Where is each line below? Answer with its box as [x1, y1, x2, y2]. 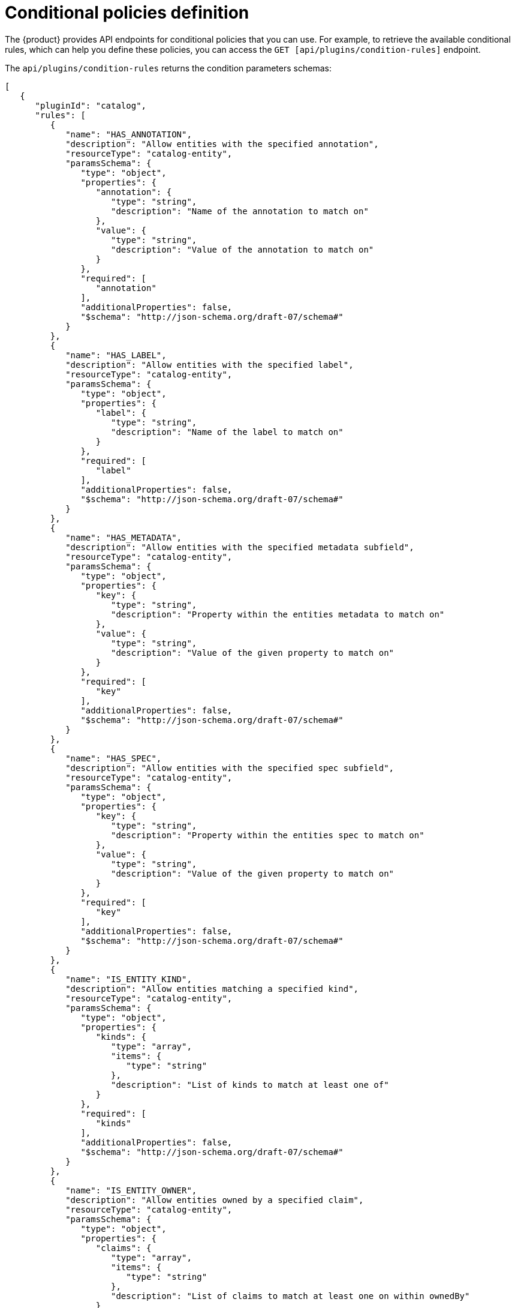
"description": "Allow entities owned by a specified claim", [65, 1195, 364, 1205]
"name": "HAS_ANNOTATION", [65, 129, 192, 139]
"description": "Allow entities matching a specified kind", [65, 983, 359, 994]
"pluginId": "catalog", [35, 100, 147, 110]
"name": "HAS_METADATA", [65, 532, 182, 542]
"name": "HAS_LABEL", [65, 350, 167, 360]
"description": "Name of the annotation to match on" [111, 206, 369, 216]
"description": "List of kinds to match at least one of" [111, 1079, 389, 1090]
